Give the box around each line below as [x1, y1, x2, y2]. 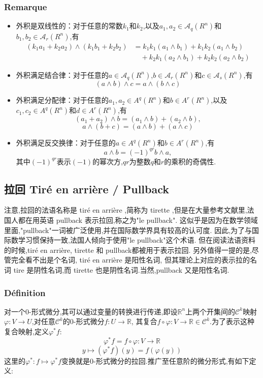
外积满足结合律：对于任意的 [16, 69, 109, 80]
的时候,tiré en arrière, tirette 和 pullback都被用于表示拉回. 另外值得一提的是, [4, 244, 252, 255]
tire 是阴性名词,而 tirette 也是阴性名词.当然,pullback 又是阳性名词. [13, 265, 229, 275]
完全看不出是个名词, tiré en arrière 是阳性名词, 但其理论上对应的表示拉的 [11, 254, 250, 265]
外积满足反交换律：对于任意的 [16, 137, 116, 148]
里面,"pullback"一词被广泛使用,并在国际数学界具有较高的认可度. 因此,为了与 [4, 224, 252, 235]
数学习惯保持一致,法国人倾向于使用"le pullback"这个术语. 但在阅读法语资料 [11, 235, 256, 245]
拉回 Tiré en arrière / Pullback [4, 181, 170, 196]
